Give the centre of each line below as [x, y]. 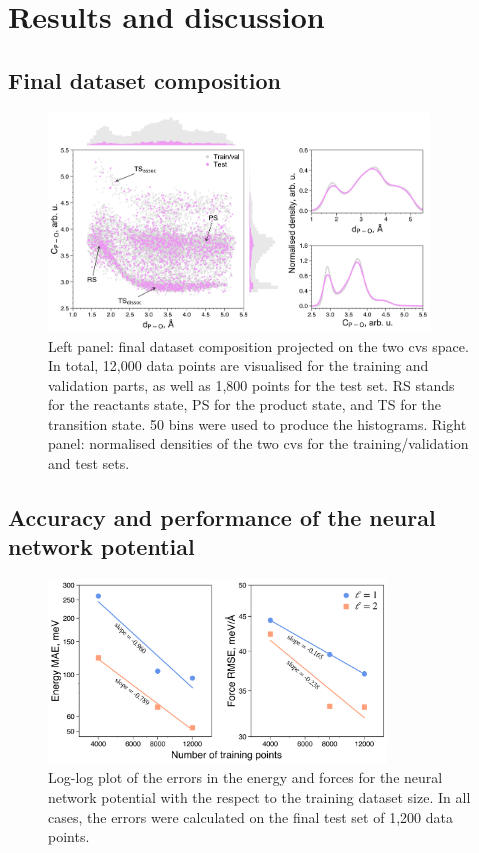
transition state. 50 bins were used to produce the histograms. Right [257, 423]
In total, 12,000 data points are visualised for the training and [238, 365]
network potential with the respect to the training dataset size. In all [259, 796]
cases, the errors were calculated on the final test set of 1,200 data [250, 816]
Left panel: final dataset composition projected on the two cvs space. [258, 345]
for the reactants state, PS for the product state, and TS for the [245, 404]
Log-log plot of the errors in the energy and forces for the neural [245, 777]
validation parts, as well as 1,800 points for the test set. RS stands [251, 384]
